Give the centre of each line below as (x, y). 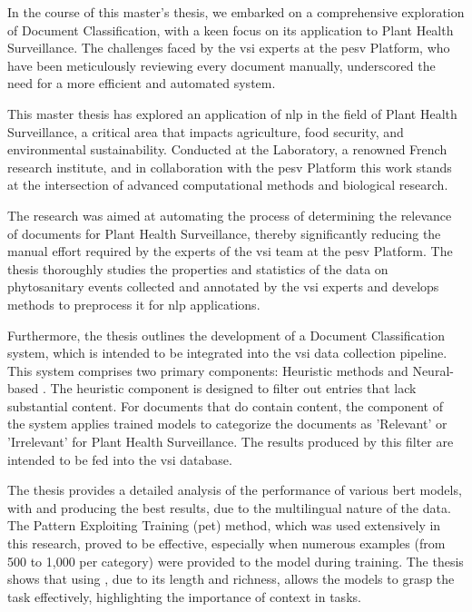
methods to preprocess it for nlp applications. (134, 304)
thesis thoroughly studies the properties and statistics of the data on (198, 268)
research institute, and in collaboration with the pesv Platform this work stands (230, 167)
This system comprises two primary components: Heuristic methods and (208, 370)
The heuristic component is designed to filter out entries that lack (233, 388)
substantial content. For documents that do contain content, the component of (225, 405)
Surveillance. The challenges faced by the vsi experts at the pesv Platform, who (229, 48)
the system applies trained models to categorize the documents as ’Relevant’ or (227, 424)
